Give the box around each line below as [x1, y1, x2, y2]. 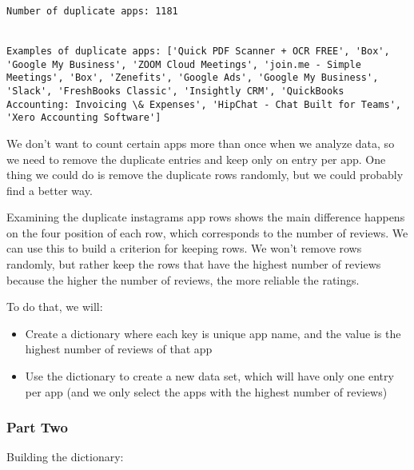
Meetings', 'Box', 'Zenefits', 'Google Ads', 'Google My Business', [6, 72, 379, 84]
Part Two [6, 417, 68, 437]
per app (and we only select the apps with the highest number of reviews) [25, 383, 388, 400]
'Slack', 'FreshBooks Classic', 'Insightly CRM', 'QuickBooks [6, 85, 344, 97]
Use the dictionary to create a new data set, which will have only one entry [25, 368, 394, 384]
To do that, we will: [6, 298, 103, 315]
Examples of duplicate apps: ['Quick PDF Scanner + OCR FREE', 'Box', [6, 45, 390, 57]
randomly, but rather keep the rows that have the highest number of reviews [6, 256, 381, 273]
